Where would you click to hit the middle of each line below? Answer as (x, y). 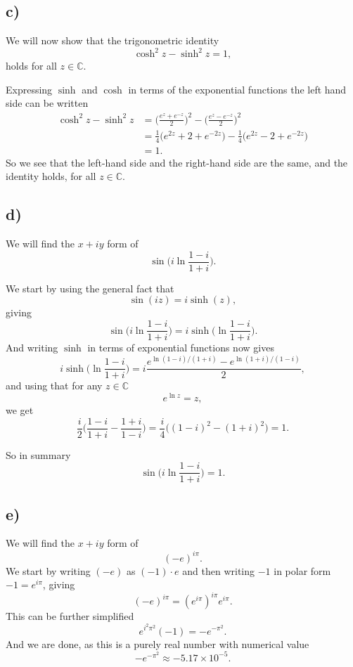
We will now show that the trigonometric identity (113, 40)
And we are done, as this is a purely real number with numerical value (158, 643)
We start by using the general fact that (90, 288)
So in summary (38, 454)
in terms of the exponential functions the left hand (237, 89)
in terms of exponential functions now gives (181, 348)
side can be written (47, 103)
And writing (32, 348)
